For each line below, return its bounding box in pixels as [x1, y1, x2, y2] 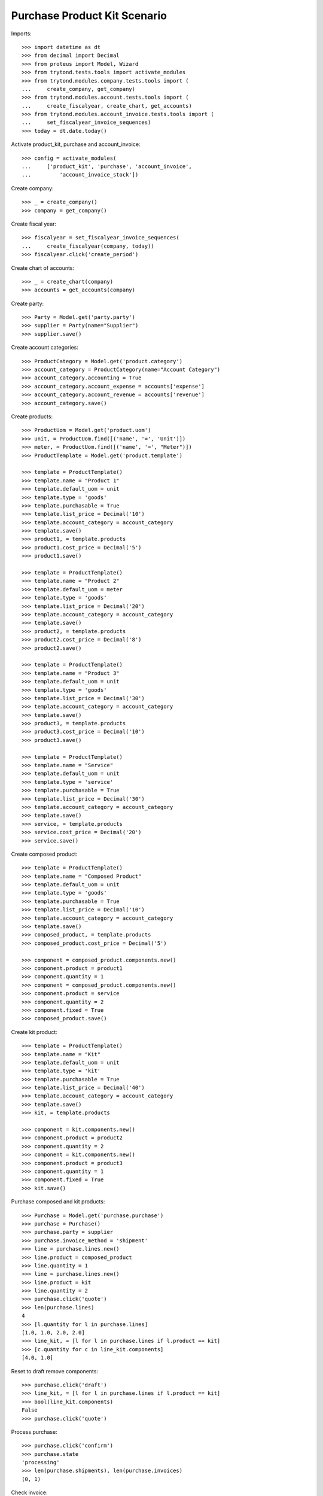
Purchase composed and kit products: [11, 1198, 105, 1205]
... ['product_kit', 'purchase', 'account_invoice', [22, 163, 193, 170]
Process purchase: [11, 1428, 57, 1436]
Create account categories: [11, 344, 79, 351]
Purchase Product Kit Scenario [11, 9, 167, 22]
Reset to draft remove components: [11, 1367, 99, 1375]
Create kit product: [11, 1028, 58, 1035]
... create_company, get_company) [22, 86, 136, 92]
